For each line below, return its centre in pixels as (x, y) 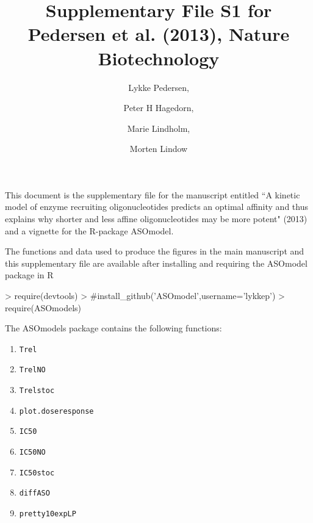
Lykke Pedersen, (159, 87)
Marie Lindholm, (159, 128)
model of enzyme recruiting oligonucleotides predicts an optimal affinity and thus (156, 207)
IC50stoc (37, 473)
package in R (29, 275)
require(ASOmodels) (43, 307)
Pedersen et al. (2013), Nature (159, 34)
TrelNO (32, 370)
